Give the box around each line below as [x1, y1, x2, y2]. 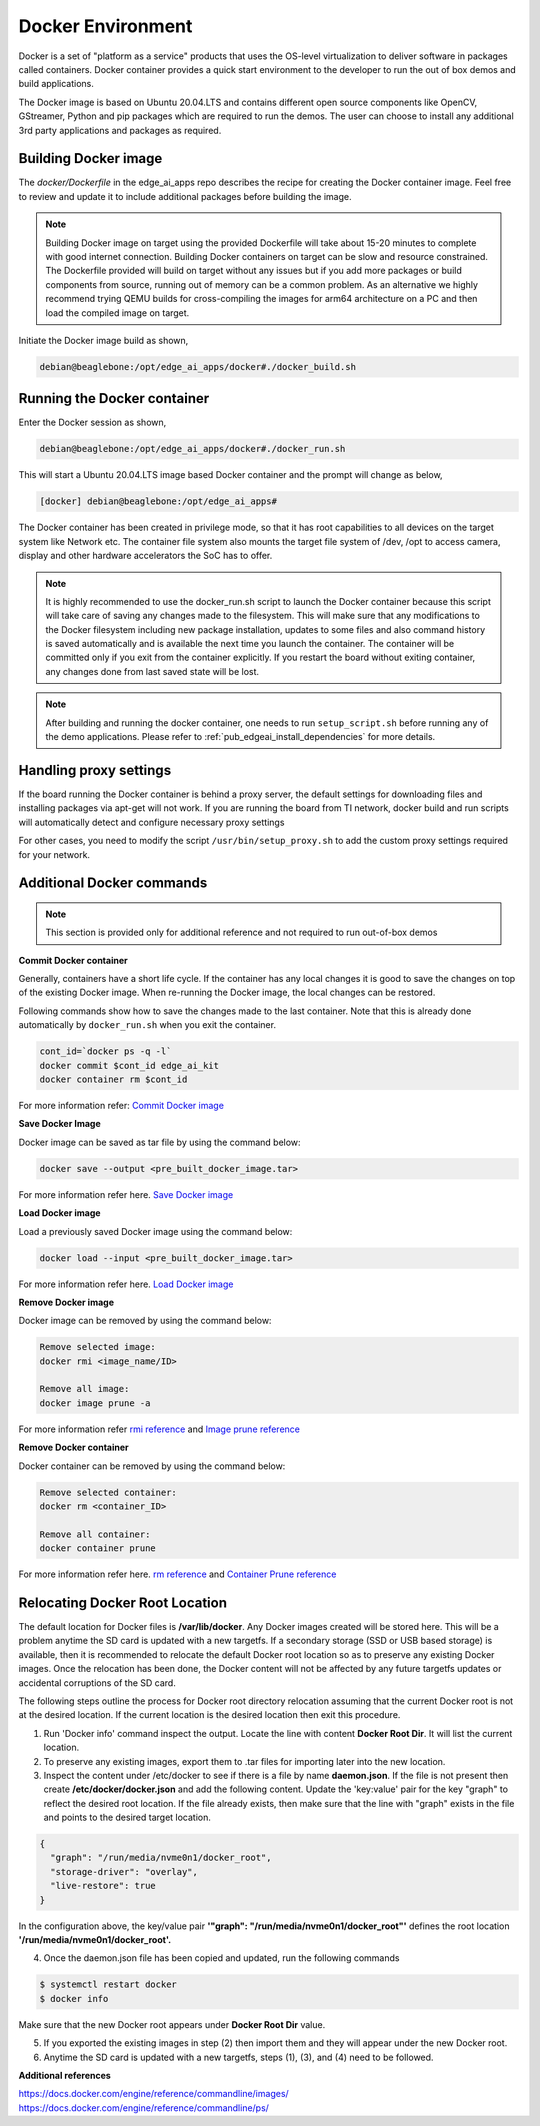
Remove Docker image [18, 1296, 115, 1308]
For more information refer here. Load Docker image [18, 1278, 234, 1290]
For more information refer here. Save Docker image [18, 1188, 234, 1200]
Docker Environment [18, 15, 193, 37]
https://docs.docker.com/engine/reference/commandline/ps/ [18, 2101, 270, 2114]
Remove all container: [39, 1528, 151, 1540]
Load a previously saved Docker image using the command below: [18, 1225, 293, 1237]
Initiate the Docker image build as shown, [18, 334, 189, 346]
